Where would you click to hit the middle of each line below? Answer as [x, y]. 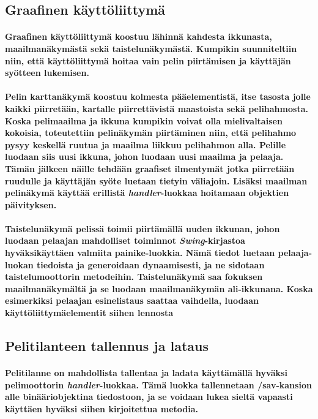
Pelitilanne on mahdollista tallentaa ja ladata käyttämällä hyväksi [146, 372]
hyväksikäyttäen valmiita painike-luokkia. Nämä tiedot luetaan [140, 253]
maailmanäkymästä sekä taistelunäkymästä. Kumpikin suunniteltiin [151, 48]
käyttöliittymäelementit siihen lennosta [89, 313]
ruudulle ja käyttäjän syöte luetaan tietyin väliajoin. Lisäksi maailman [156, 180]
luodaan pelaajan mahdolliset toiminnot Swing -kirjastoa [125, 240]
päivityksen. [31, 204]
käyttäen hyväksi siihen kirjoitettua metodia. [102, 408]
